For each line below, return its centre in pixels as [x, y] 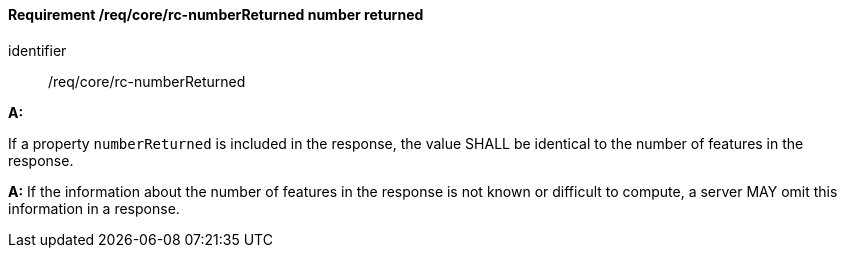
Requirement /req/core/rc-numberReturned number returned [216, 14]
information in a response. [94, 208]
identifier [37, 50]
